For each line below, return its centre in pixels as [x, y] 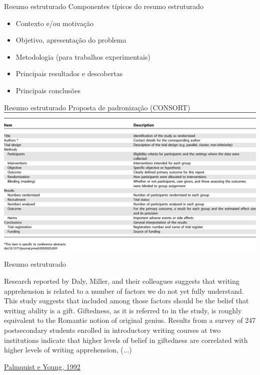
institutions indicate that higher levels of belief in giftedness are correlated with [126, 340]
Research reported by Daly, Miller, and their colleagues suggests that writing [122, 280]
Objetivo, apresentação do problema [71, 40]
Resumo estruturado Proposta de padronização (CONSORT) [97, 107]
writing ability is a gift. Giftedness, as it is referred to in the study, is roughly [123, 310]
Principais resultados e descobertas [69, 73]
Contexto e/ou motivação [54, 23]
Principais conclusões [48, 90]
